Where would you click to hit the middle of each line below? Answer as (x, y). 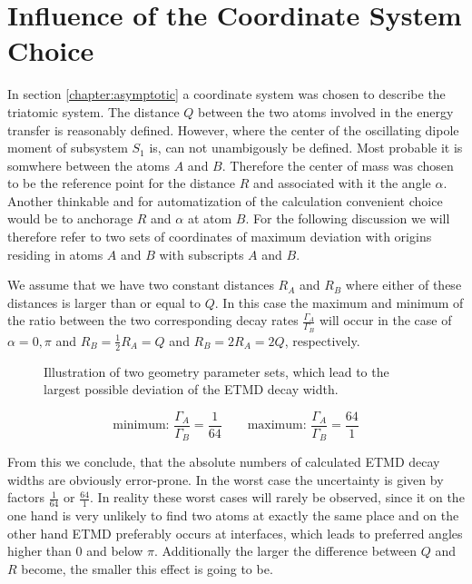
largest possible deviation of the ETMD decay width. (191, 389)
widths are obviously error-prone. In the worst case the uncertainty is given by (226, 479)
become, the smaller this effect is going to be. (147, 569)
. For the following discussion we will (348, 218)
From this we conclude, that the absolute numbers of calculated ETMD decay (224, 462)
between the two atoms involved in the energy (326, 111)
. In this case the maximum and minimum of (339, 302)
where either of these (403, 285)
